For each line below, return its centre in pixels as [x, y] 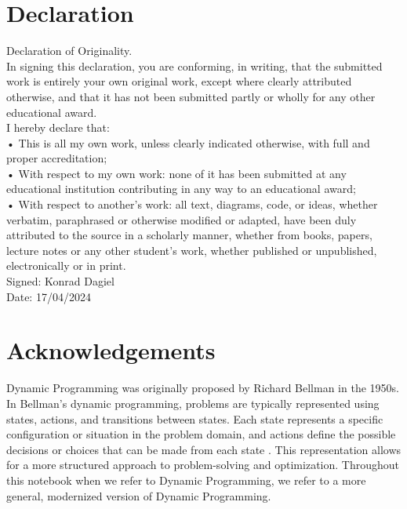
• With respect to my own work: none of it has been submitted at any [176, 173]
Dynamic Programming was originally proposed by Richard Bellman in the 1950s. [203, 388]
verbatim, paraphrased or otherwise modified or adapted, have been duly [182, 219]
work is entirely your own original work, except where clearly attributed [179, 81]
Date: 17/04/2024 [49, 296]
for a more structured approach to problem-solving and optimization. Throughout [203, 465]
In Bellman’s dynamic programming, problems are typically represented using [193, 403]
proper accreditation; [57, 158]
